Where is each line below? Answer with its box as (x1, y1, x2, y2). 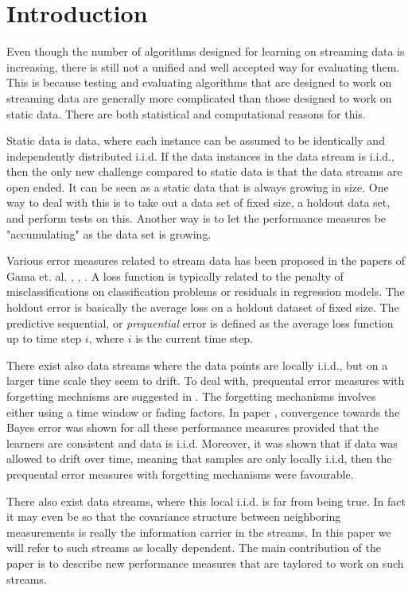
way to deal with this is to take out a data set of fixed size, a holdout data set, (6, 194, 391, 211)
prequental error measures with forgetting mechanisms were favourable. (6, 465, 354, 482)
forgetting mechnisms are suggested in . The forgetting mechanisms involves (6, 388, 376, 404)
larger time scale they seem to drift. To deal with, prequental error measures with (6, 372, 405, 389)
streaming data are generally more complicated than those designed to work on (6, 89, 392, 106)
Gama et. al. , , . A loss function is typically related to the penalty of (6, 267, 344, 284)
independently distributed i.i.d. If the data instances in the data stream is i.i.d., (6, 147, 395, 164)
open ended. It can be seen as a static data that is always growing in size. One (6, 178, 389, 195)
